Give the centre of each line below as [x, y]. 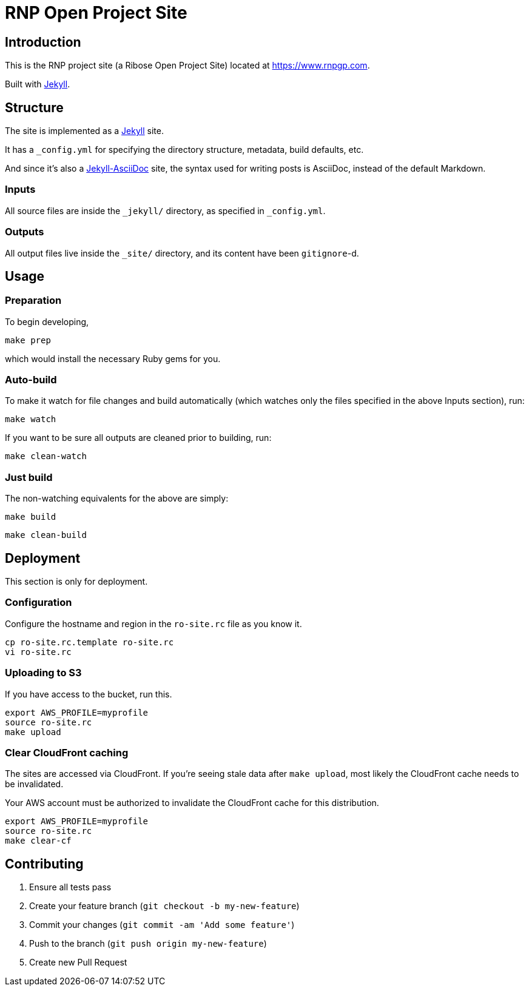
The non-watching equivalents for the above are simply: [117, 499]
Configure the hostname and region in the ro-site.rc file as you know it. [153, 623]
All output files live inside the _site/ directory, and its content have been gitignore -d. [182, 253]
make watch [31, 419]
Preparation [33, 301]
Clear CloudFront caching [67, 752]
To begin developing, [47, 321]
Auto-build [31, 380]
